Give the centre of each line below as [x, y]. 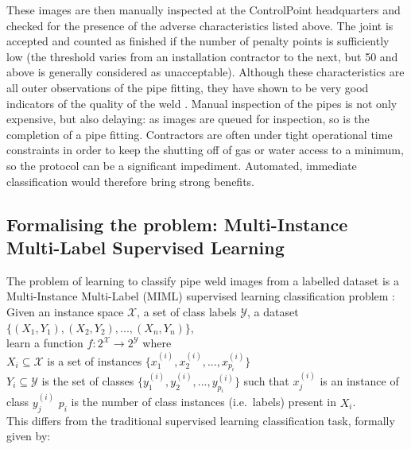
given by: [29, 436]
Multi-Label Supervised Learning [145, 247]
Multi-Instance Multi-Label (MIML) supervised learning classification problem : [201, 296]
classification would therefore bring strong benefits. [130, 181]
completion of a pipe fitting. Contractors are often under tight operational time [200, 134]
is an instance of [359, 380]
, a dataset [273, 311]
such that [266, 380]
